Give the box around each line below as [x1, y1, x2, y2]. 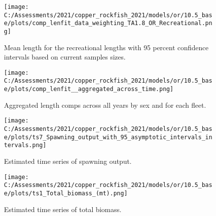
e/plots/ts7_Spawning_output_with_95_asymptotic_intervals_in [4, 133, 213, 141]
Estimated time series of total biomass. [4, 204, 122, 214]
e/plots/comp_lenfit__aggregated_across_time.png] [4, 86, 174, 93]
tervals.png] [4, 142, 46, 149]
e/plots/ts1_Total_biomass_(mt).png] [4, 189, 128, 197]
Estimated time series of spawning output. [4, 156, 132, 166]
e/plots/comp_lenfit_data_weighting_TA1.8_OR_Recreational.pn [4, 20, 213, 27]
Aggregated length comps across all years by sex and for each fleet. [4, 99, 206, 110]
